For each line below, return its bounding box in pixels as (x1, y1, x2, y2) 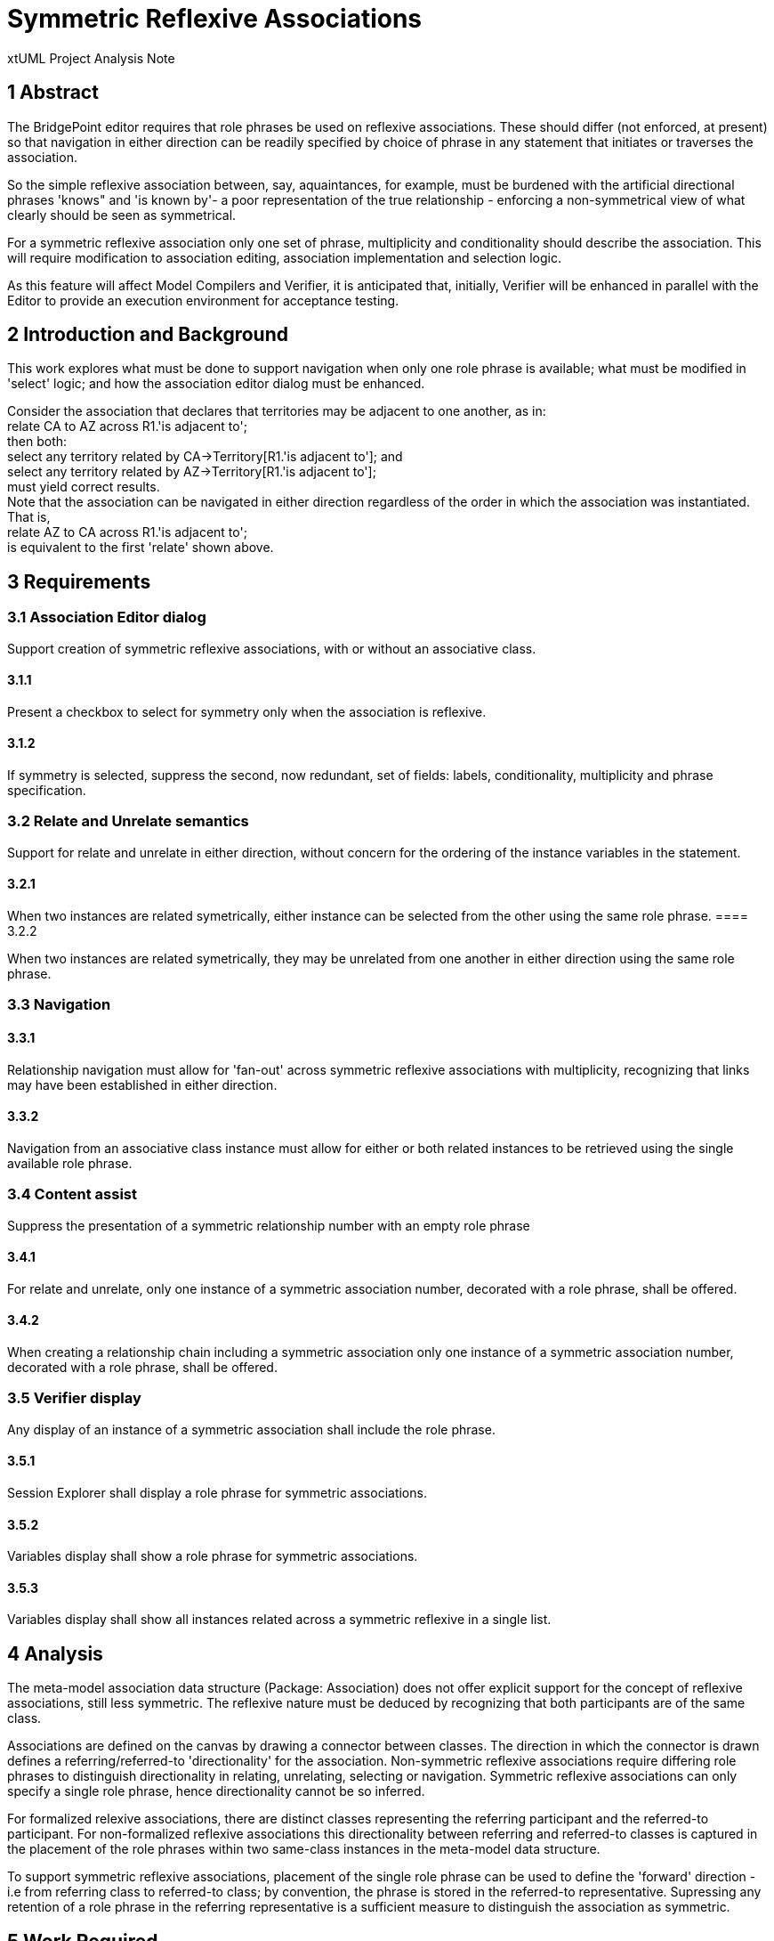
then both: (7, 434, 68, 450)
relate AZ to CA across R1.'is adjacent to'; (7, 524, 247, 540)
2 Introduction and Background (7, 323, 288, 346)
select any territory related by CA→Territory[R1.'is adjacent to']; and (7, 449, 403, 465)
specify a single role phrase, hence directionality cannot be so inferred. (7, 1783, 425, 1799)
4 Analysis (7, 1642, 103, 1665)
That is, (7, 509, 51, 525)
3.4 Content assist (7, 1185, 137, 1204)
